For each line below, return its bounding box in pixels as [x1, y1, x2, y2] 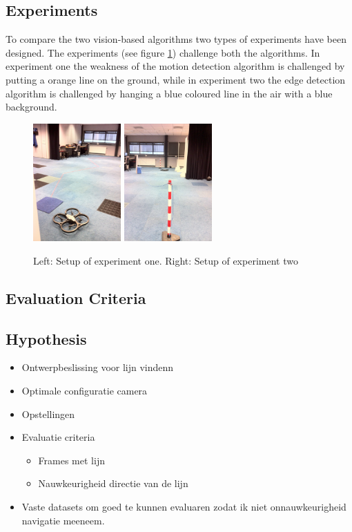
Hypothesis [6, 327, 87, 349]
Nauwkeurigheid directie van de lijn [38, 476, 188, 491]
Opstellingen [21, 406, 75, 421]
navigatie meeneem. [21, 513, 105, 527]
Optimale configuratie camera [21, 383, 148, 397]
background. [6, 99, 57, 114]
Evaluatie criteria [21, 430, 95, 444]
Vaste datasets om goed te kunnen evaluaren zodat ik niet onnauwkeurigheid [21, 499, 346, 513]
